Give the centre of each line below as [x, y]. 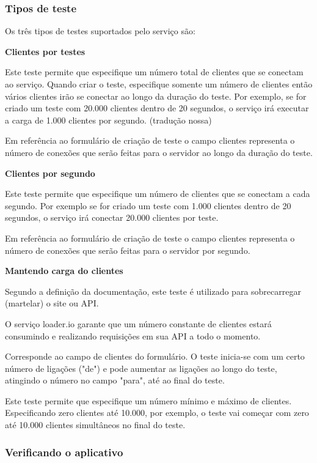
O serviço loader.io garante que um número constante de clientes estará [138, 323]
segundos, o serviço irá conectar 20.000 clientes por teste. [112, 217]
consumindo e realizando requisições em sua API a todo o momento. [133, 335]
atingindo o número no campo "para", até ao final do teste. [115, 380]
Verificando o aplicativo [64, 452]
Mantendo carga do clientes [64, 271]
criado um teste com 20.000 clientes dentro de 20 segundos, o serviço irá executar [157, 108]
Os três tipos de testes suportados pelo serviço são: [100, 31]
